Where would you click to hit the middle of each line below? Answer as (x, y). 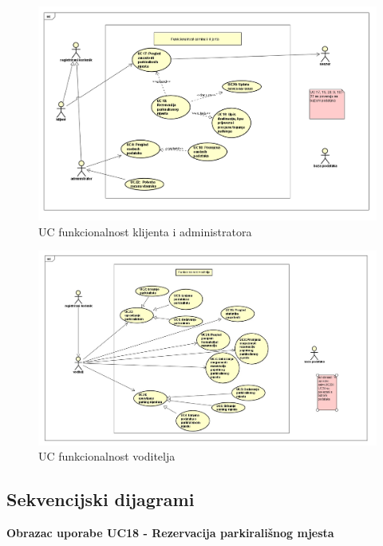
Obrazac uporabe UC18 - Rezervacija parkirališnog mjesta (170, 533)
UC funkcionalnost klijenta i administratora (145, 231)
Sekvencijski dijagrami (101, 499)
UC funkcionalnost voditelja (107, 456)
